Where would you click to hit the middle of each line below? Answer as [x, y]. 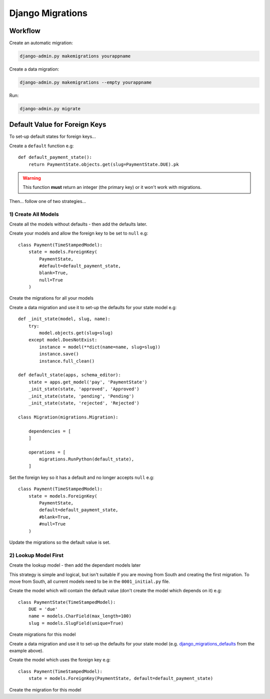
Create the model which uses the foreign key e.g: [60, 660]
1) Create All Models [34, 214]
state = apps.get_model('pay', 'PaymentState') [88, 382]
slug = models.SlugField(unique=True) [76, 623]
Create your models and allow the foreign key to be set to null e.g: [79, 234]
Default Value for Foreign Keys [58, 125]
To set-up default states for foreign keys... [52, 137]
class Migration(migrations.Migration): [68, 417]
